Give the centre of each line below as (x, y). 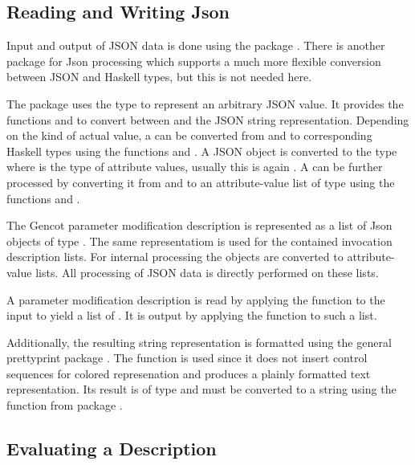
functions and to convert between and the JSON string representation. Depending (208, 119)
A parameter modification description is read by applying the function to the (196, 299)
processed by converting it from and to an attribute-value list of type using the (201, 182)
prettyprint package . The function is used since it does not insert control (187, 358)
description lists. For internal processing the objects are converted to (175, 257)
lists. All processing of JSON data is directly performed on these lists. (207, 272)
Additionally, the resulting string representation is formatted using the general (199, 342)
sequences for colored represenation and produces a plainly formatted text (189, 373)
